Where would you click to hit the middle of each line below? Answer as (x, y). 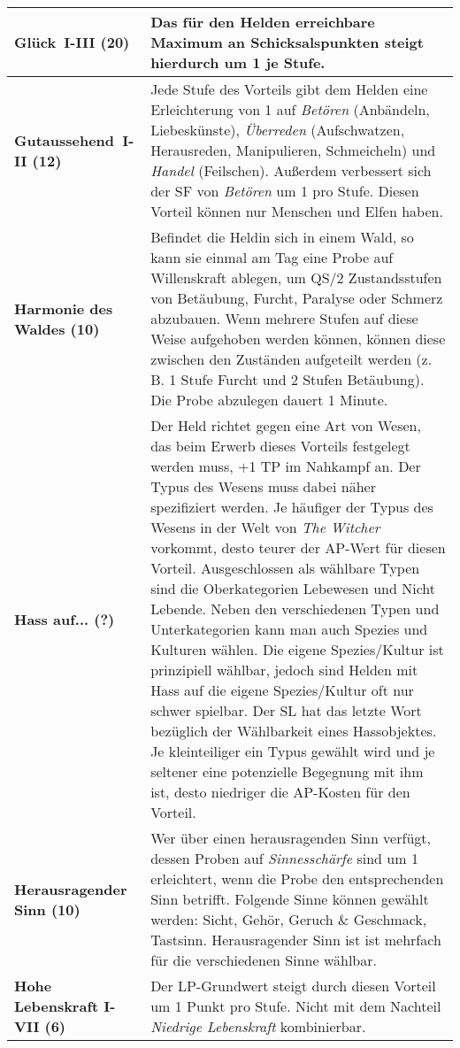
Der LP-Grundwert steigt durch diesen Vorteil (293, 986)
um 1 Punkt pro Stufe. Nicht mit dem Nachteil (296, 1006)
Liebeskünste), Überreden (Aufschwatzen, (278, 130)
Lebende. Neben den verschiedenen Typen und (295, 609)
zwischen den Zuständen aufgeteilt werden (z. (291, 359)
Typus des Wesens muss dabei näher (263, 486)
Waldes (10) (57, 328)
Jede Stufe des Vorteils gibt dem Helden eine (289, 89)
